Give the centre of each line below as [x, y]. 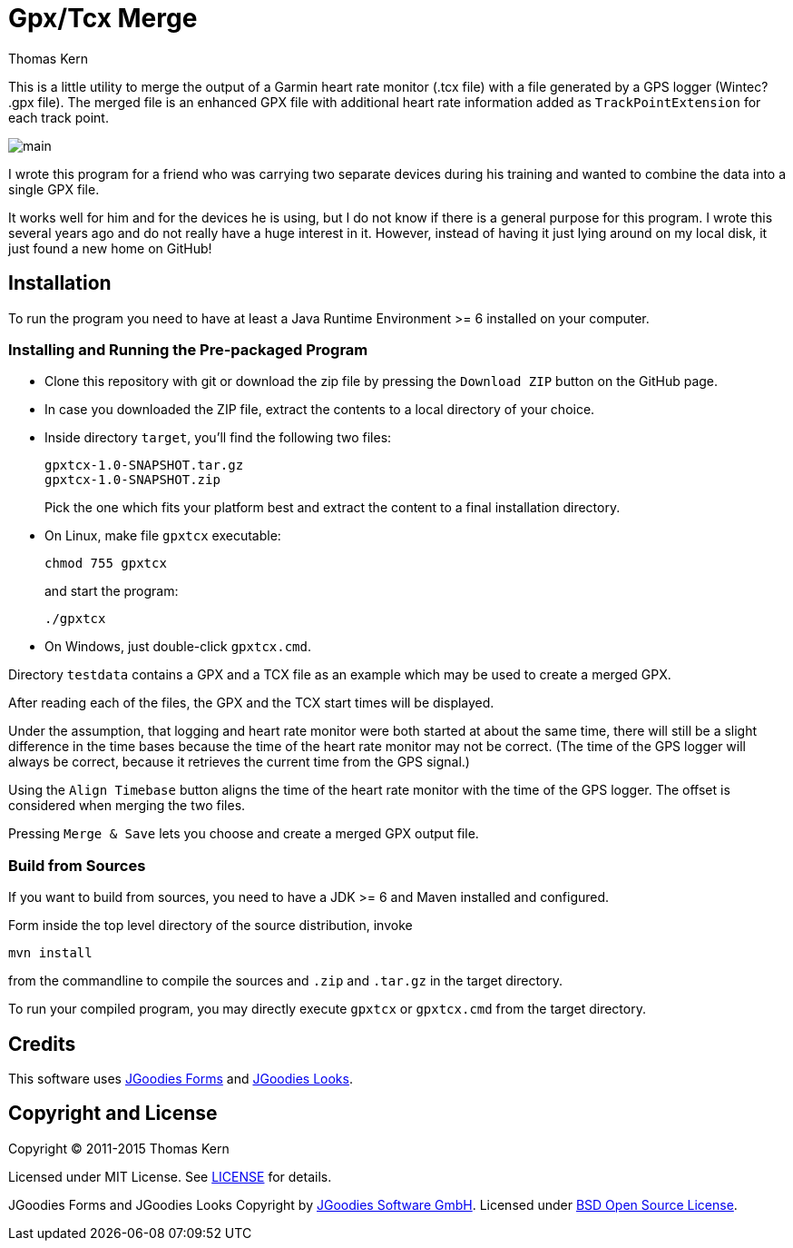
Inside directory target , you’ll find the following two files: [218, 438]
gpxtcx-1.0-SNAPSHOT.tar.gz [144, 466]
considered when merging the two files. [127, 806]
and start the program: [112, 591]
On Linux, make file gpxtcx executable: [163, 536]
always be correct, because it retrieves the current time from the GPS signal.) [239, 762]
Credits [42, 1044]
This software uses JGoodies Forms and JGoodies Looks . [181, 1078]
